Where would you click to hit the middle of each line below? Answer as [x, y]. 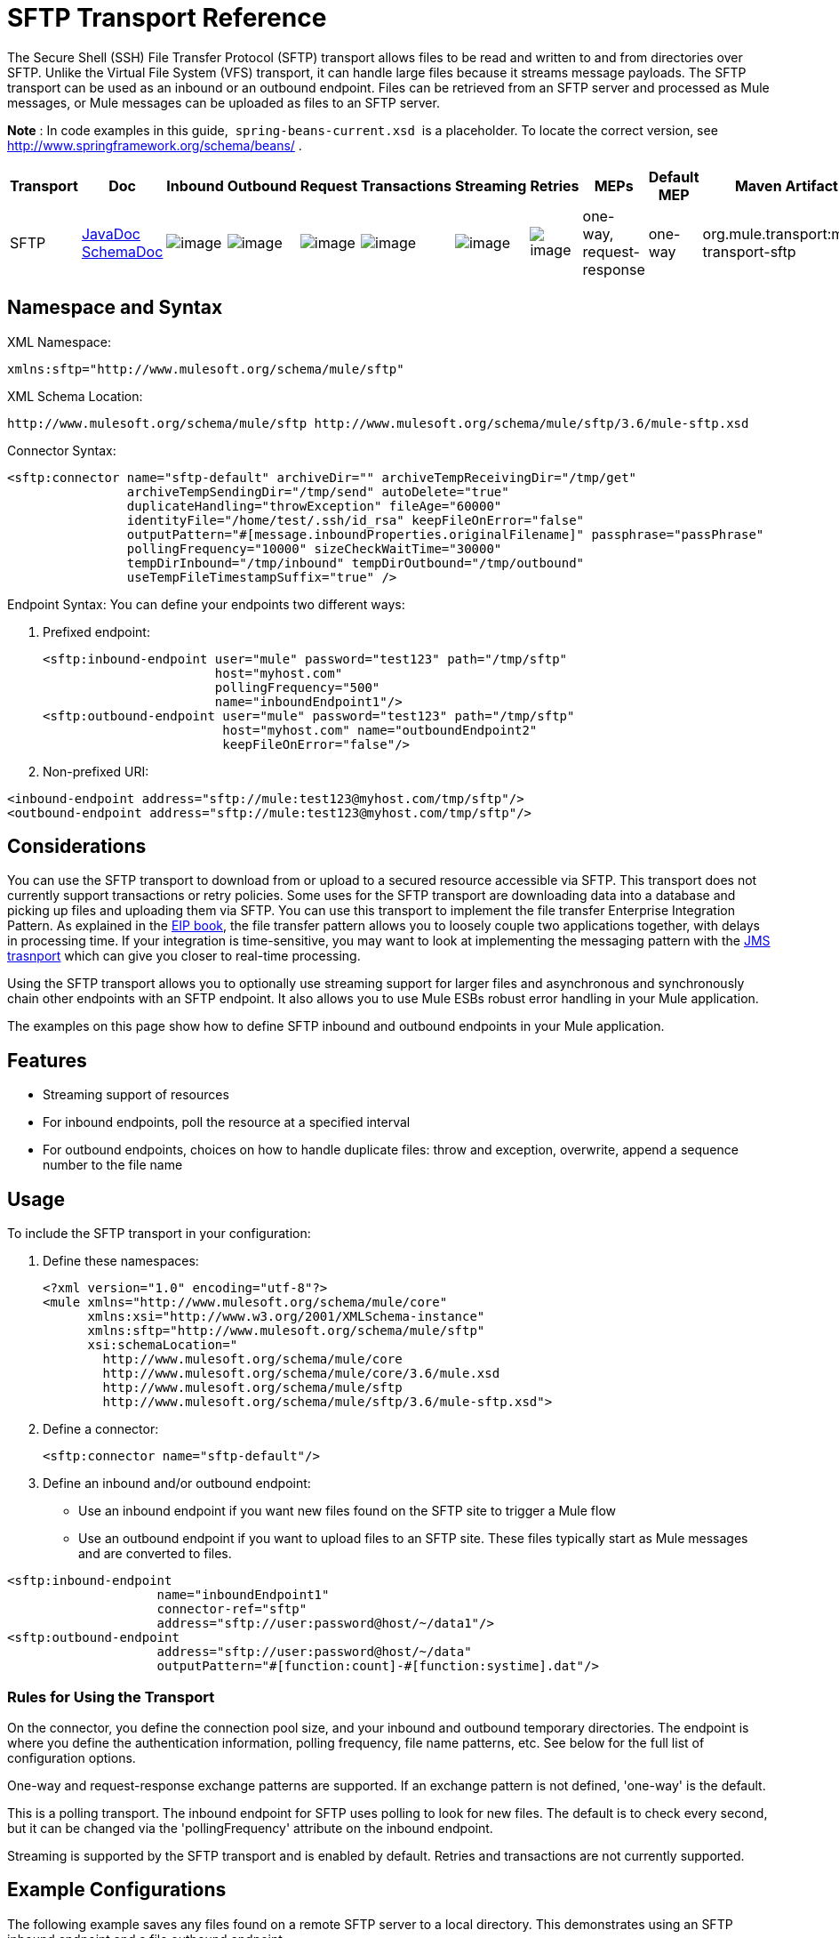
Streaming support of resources [136, 1095]
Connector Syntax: [62, 450]
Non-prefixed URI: [96, 771]
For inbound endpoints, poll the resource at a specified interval [227, 1122]
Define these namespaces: [121, 1261]
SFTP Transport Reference [167, 18]
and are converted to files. [155, 1554]
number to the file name [113, 1165]
